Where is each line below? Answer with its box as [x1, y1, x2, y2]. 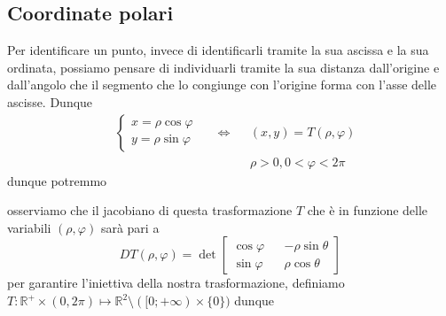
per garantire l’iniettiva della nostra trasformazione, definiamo [7, 274, 345, 292]
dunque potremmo [7, 171, 107, 189]
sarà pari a [100, 218, 160, 236]
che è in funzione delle [307, 201, 428, 220]
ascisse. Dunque [7, 92, 93, 111]
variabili [7, 218, 51, 236]
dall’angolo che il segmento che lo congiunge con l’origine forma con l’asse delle [7, 75, 437, 94]
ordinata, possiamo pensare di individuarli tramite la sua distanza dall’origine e [7, 58, 440, 76]
